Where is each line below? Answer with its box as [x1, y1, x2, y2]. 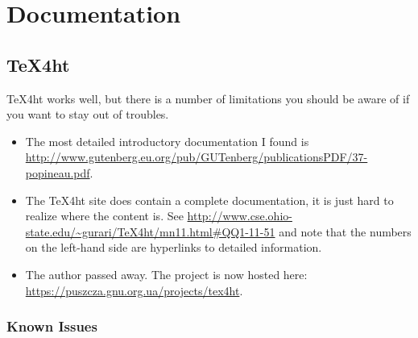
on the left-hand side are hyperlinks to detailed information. [25, 239, 322, 256]
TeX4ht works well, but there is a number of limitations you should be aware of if [6, 90, 410, 106]
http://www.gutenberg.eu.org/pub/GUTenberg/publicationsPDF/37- [25, 148, 368, 165]
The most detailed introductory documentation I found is [25, 132, 309, 149]
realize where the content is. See [25, 207, 184, 224]
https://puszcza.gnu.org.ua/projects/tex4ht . [25, 282, 243, 298]
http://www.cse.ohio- [187, 207, 292, 224]
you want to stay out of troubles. [6, 106, 169, 123]
